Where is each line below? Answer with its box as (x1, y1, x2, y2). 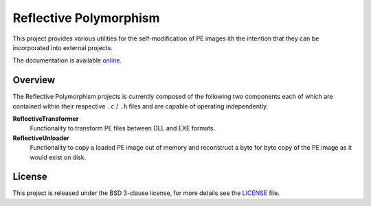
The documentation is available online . (12, 56, 122, 65)
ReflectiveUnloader (12, 134, 70, 142)
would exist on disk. (30, 153, 87, 161)
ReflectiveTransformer (12, 115, 79, 123)
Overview (12, 74, 56, 86)
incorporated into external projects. (12, 43, 113, 51)
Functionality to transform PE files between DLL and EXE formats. (30, 124, 216, 133)
